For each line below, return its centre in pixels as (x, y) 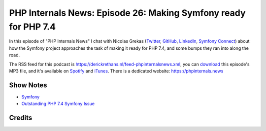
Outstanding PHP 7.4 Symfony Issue (58, 104)
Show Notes (28, 85)
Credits (21, 118)
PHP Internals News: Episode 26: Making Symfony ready (127, 13)
